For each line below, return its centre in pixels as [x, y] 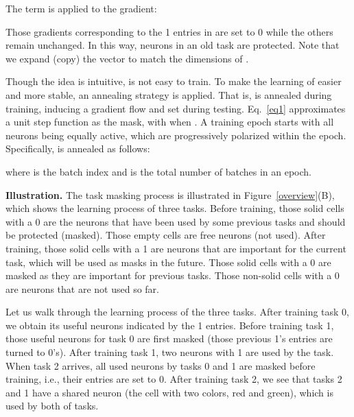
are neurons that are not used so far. [82, 288]
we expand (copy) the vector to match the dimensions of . [127, 58]
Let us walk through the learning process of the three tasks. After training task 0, [178, 312]
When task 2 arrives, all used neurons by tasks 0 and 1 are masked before [161, 365]
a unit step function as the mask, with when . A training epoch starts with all [170, 122]
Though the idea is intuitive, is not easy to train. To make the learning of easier [174, 81]
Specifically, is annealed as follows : [78, 148]
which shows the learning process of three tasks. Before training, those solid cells [175, 208]
